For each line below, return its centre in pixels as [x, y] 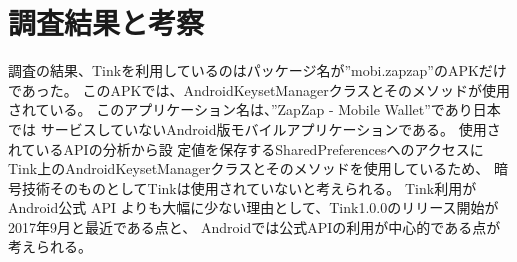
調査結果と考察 [106, 22]
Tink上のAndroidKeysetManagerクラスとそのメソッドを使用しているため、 [249, 168]
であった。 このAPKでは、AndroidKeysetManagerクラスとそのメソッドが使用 [259, 89]
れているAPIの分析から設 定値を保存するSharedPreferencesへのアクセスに [246, 148]
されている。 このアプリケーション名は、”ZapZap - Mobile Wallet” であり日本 [254, 109]
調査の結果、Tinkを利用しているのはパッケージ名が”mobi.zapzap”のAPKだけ [257, 70]
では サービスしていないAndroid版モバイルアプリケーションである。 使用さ [254, 128]
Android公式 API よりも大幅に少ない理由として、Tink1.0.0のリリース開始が [253, 207]
